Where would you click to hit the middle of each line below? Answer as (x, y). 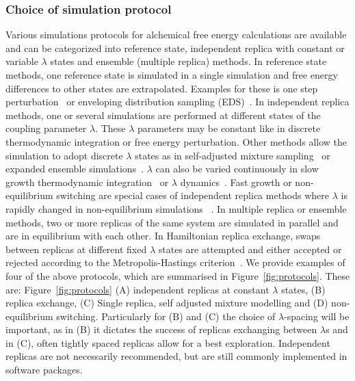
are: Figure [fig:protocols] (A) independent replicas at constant (137, 289)
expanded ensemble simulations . (75, 169)
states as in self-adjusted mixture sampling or (233, 155)
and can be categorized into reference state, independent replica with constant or (175, 48)
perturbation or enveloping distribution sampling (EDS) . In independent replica (177, 102)
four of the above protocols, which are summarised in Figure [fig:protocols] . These (178, 275)
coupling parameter (46, 128)
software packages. (44, 370)
